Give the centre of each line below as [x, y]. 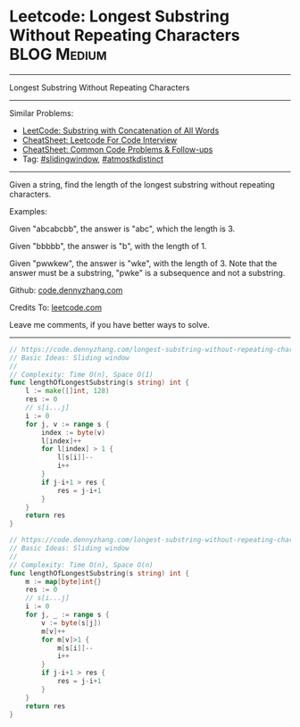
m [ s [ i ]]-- [75, 648]
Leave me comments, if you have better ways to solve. [109, 324]
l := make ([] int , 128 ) [67, 391]
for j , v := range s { [67, 424]
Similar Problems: [42, 113]
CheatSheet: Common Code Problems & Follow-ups [117, 149]
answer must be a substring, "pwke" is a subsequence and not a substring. [147, 272]
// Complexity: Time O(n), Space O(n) [81, 564]
